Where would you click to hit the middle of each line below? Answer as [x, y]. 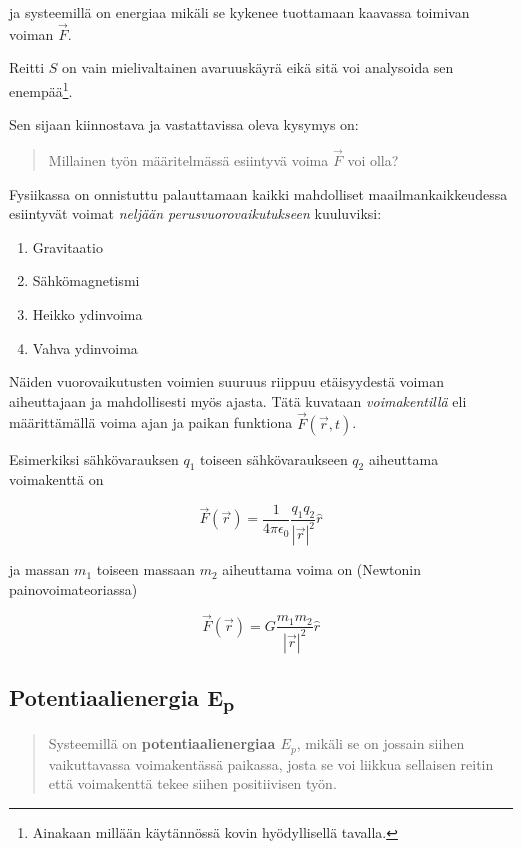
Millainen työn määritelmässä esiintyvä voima [188, 160]
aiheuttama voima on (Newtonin [322, 569]
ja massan [39, 569]
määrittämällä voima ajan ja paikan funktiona [151, 422]
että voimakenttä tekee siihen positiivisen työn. [192, 783]
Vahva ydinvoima [85, 347]
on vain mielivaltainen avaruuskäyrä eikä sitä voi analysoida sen [258, 67]
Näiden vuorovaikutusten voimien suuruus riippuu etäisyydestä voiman [226, 381]
